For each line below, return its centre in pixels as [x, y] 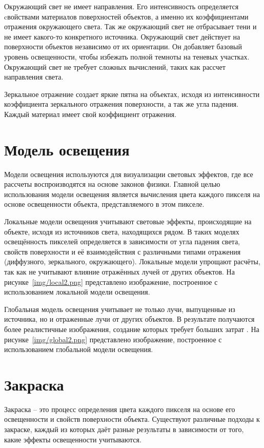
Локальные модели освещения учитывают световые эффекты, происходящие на [128, 221]
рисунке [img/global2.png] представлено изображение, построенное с [113, 339]
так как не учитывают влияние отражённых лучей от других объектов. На [119, 271]
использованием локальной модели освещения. [77, 292]
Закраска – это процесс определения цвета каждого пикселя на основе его [120, 409]
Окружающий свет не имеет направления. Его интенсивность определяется [121, 6]
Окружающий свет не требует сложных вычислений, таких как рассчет [115, 66]
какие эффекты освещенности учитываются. [73, 439]
